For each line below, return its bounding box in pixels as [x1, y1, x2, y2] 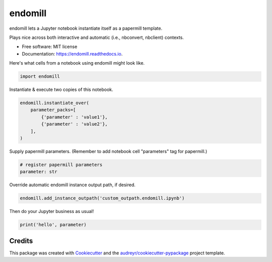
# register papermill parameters [20, 162, 103, 168]
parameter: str [20, 169, 57, 175]
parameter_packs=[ [30, 107, 76, 113]
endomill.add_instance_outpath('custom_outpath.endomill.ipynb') [20, 195, 185, 201]
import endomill [20, 74, 60, 79]
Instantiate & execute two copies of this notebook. [9, 86, 113, 93]
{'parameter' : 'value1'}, [41, 114, 108, 120]
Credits [9, 236, 33, 245]
